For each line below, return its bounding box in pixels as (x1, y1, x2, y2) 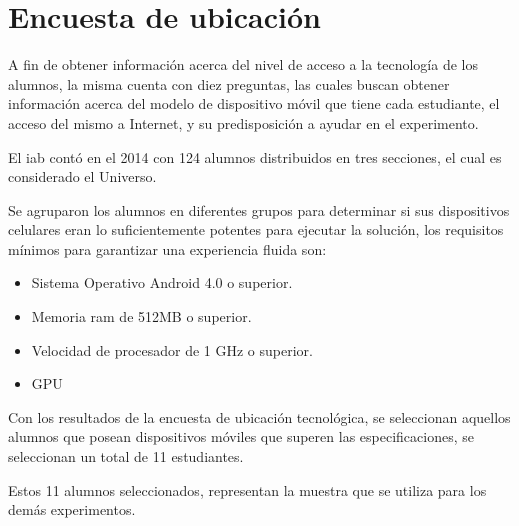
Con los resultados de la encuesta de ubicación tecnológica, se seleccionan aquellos (8, 406, 511, 427)
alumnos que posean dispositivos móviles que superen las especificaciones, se (8, 426, 474, 447)
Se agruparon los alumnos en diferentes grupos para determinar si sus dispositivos (8, 199, 510, 220)
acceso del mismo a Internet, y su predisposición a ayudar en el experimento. (8, 112, 479, 133)
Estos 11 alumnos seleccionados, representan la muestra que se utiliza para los (8, 479, 487, 500)
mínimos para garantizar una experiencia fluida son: (8, 238, 327, 259)
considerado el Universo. (8, 166, 157, 187)
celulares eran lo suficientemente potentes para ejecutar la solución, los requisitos (8, 219, 504, 240)
